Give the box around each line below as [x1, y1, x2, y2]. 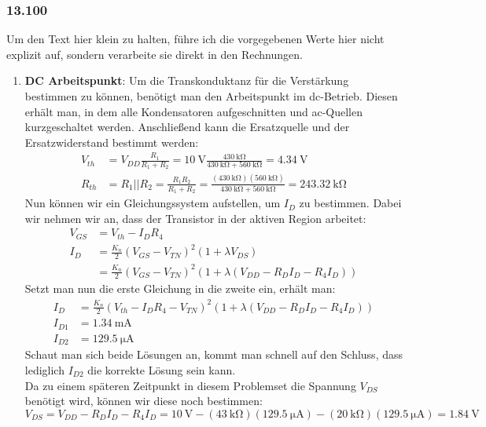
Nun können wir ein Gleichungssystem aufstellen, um [24, 195, 281, 211]
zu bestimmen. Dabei [299, 195, 402, 211]
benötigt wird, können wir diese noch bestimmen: [24, 392, 263, 409]
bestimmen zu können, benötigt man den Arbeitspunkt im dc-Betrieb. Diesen [24, 88, 398, 104]
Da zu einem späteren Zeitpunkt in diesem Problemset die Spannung [24, 377, 356, 393]
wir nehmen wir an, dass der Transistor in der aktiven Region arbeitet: [24, 210, 366, 226]
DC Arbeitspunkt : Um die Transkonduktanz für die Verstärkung [24, 72, 349, 89]
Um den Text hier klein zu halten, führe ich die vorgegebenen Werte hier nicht [6, 31, 385, 47]
